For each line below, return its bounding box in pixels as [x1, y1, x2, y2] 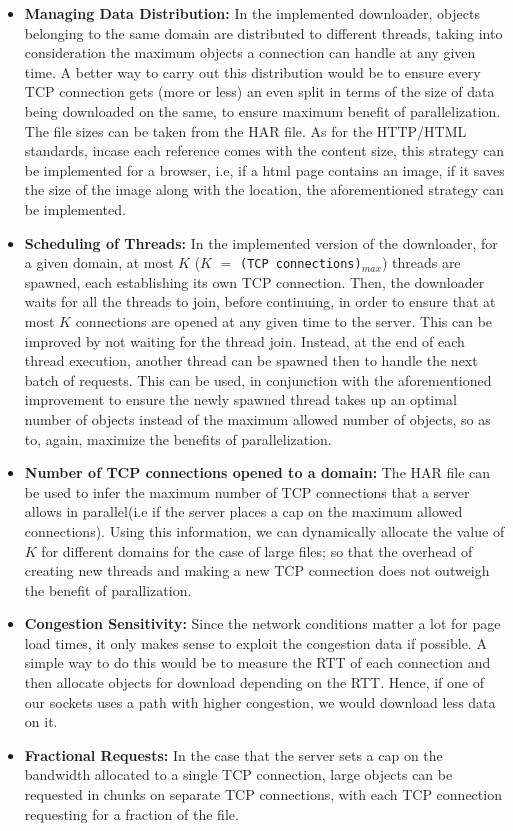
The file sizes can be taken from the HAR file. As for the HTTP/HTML [24, 120, 467, 141]
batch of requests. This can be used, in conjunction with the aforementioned [24, 369, 492, 390]
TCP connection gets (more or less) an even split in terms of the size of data [24, 81, 495, 102]
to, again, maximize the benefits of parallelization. [24, 428, 332, 449]
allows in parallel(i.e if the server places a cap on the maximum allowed [24, 501, 463, 522]
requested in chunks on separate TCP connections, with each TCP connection [24, 784, 502, 805]
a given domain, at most [24, 252, 174, 273]
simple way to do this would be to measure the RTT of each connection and [24, 652, 491, 673]
